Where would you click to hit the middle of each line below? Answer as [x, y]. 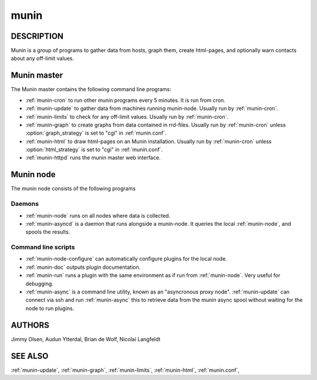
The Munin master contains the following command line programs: [91, 89]
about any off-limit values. [43, 58]
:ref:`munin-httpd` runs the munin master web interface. [93, 158]
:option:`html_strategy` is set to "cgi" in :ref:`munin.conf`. [94, 149]
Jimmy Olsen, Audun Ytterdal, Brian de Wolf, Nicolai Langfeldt [86, 339]
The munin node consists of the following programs [73, 189]
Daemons [25, 204]
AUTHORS [30, 325]
